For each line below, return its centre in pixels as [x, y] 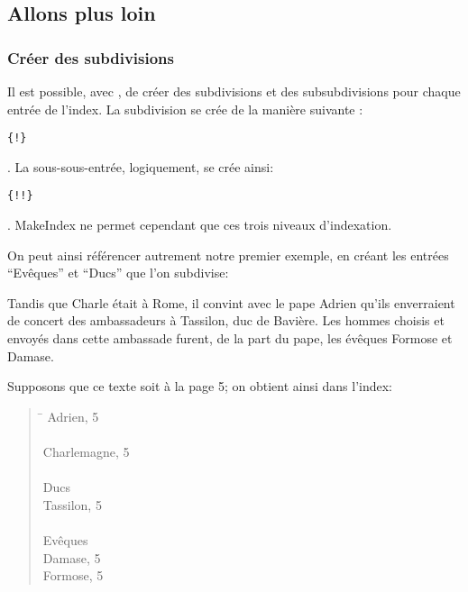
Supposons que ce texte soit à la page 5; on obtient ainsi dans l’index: [200, 386]
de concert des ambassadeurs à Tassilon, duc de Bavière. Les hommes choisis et [226, 320]
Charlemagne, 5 [86, 452]
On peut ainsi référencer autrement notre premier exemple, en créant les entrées [228, 255]
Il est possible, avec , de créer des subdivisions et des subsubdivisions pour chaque [234, 91]
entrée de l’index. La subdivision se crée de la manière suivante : [185, 109]
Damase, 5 [72, 557]
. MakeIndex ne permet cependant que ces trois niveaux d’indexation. [200, 225]
